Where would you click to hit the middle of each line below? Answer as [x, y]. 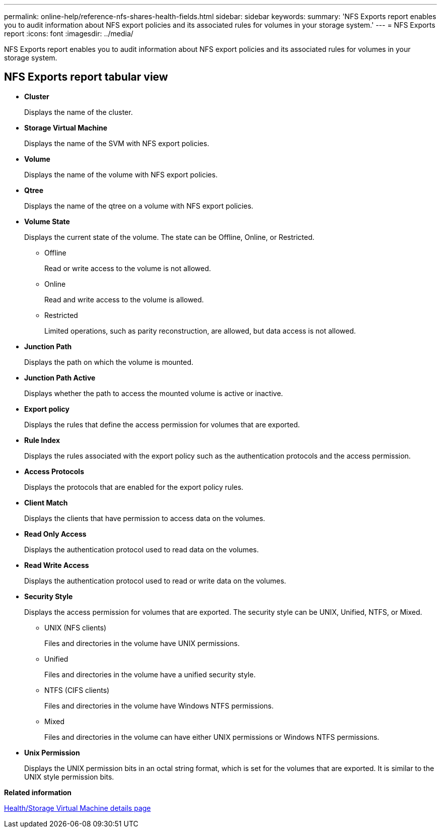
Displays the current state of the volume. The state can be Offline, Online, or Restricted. [169, 237]
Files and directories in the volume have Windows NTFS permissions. [159, 706]
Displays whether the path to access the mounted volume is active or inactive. [154, 393]
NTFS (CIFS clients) [77, 690]
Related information [38, 792]
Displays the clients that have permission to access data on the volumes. [145, 518]
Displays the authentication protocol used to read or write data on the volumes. [155, 581]
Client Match [46, 502]
